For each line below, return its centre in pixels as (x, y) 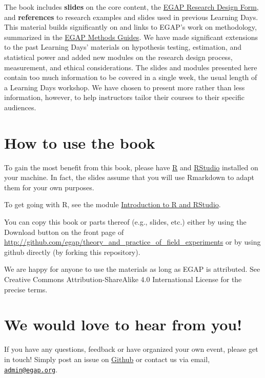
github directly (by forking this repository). (72, 252)
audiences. (20, 107)
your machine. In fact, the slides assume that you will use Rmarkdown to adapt (129, 177)
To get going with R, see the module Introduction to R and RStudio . (113, 204)
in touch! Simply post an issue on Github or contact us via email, (107, 359)
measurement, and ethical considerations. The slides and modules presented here (131, 67)
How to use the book (80, 142)
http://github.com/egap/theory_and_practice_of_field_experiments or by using (132, 242)
